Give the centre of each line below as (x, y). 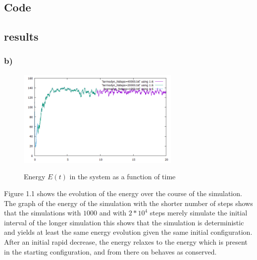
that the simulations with (43, 213)
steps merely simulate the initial (199, 213)
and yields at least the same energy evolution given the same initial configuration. (128, 232)
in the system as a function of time (123, 177)
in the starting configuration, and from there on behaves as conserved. (110, 251)
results (21, 36)
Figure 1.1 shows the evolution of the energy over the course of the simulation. (123, 193)
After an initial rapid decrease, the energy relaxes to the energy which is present (126, 242)
